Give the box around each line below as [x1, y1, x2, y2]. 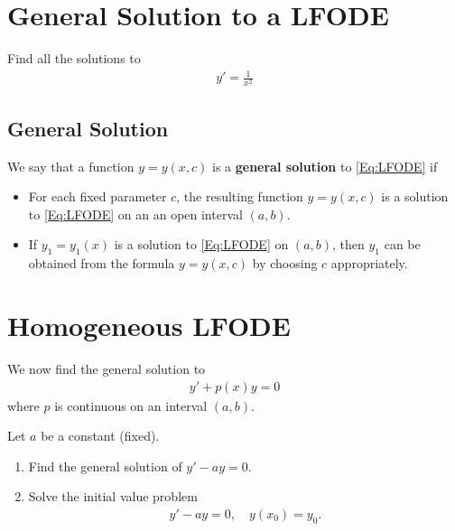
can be [384, 235, 421, 254]
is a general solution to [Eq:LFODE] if [211, 156, 438, 175]
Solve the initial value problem [28, 487, 198, 506]
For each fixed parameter [28, 187, 167, 206]
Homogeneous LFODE [7, 306, 291, 343]
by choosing [252, 254, 318, 273]
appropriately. [330, 254, 408, 273]
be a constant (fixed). [41, 426, 160, 445]
